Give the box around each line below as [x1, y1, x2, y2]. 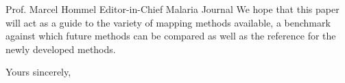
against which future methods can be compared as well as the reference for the [5, 29, 336, 43]
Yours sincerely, [5, 65, 71, 79]
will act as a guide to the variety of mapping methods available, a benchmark [5, 15, 331, 29]
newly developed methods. [5, 41, 116, 56]
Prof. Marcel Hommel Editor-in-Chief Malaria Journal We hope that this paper [5, 2, 340, 16]
